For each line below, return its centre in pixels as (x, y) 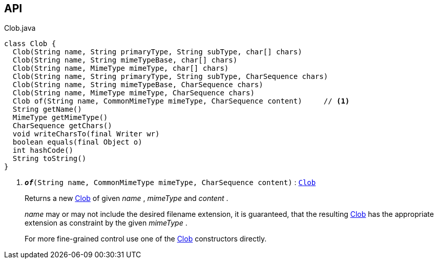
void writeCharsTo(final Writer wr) (86, 134)
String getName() (47, 109)
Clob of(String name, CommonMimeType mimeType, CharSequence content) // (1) (181, 101)
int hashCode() (43, 150)
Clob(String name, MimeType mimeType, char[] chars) (121, 68)
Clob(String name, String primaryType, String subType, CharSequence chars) (170, 77)
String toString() (49, 159)
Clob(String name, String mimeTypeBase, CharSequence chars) (138, 85)
